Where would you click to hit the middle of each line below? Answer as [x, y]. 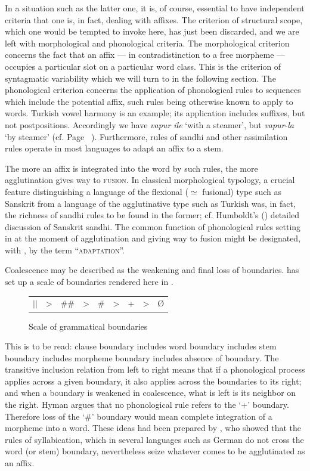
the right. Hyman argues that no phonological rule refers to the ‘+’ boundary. [147, 405]
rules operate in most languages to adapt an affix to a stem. [114, 148]
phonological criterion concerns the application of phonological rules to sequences [153, 90]
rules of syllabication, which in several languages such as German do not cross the [154, 439]
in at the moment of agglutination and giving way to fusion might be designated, [153, 238]
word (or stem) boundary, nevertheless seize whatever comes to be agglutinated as [155, 451]
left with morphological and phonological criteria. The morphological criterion [147, 43]
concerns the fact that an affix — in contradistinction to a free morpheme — [145, 55]
